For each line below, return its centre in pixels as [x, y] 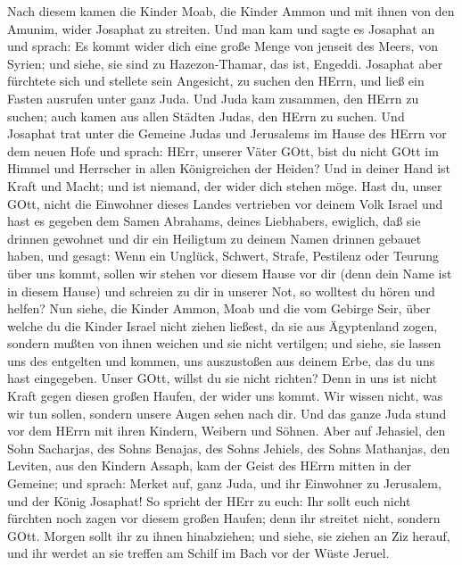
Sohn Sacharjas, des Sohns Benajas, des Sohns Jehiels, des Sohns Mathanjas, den [229, 448]
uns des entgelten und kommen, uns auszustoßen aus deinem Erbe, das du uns [221, 360]
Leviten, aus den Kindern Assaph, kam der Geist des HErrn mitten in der [209, 465]
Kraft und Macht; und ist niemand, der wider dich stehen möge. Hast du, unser [225, 185]
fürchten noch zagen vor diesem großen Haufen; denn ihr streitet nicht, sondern [224, 518]
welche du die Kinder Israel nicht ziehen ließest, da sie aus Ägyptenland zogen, [223, 325]
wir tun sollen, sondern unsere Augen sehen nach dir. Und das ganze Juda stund [227, 413]
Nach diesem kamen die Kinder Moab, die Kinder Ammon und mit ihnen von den [231, 11]
